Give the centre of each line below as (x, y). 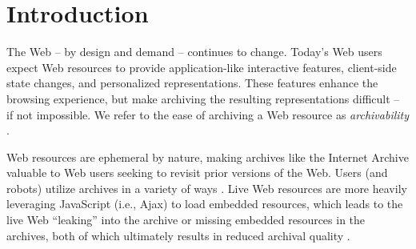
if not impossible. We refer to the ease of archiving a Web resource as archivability (208, 114)
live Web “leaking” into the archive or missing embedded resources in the (186, 220)
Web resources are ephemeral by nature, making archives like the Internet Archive (208, 157)
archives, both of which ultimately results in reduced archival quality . (178, 235)
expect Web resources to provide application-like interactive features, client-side (202, 67)
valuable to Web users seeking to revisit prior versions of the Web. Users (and (197, 173)
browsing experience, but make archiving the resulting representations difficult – (203, 98)
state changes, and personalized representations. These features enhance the (192, 83)
